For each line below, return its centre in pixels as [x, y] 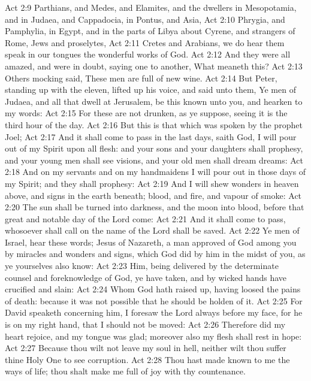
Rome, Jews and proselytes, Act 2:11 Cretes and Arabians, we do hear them [145, 42]
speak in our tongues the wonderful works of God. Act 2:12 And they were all [148, 54]
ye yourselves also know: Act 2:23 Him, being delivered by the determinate [142, 266]
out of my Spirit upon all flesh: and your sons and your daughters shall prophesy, [154, 148]
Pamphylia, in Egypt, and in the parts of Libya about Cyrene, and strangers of [150, 31]
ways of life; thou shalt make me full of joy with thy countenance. [125, 371]
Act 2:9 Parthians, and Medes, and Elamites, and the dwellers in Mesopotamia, [151, 7]
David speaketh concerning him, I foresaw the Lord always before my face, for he [154, 312]
